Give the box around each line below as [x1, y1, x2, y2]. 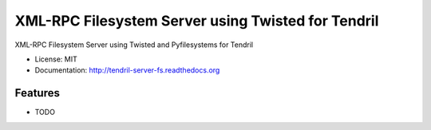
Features [14, 86, 60, 100]
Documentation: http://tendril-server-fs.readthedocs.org [34, 65, 220, 75]
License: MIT [34, 54, 77, 64]
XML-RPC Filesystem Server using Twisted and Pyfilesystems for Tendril [14, 40, 254, 49]
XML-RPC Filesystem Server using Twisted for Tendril [14, 12, 379, 30]
